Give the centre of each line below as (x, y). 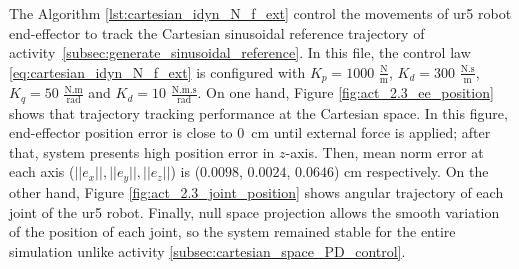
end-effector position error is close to (121, 132)
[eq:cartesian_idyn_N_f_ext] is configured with (157, 71)
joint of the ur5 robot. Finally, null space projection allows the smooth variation (254, 211)
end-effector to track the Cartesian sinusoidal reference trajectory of (217, 32)
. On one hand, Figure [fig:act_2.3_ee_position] (345, 92)
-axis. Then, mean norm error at (384, 151)
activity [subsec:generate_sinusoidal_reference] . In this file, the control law (240, 52)
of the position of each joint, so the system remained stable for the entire (232, 231)
